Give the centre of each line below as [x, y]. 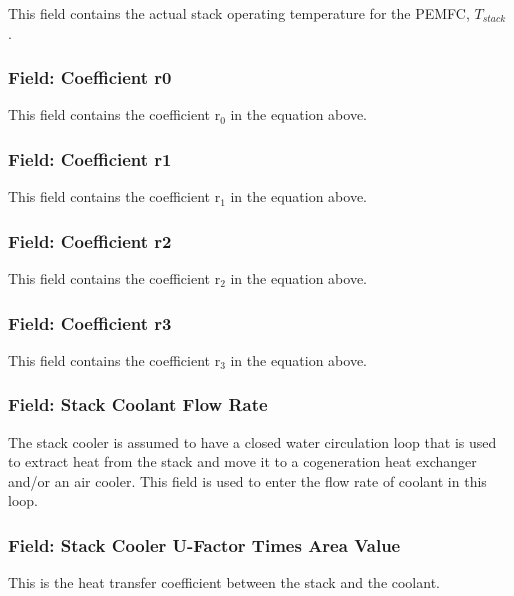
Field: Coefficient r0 [90, 77]
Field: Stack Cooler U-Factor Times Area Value [204, 544]
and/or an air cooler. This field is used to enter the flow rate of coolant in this [247, 480]
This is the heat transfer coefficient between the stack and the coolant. [224, 582]
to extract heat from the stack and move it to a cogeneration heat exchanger [242, 461]
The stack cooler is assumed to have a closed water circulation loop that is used [252, 441]
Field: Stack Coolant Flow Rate [138, 404]
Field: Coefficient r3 [90, 322]
